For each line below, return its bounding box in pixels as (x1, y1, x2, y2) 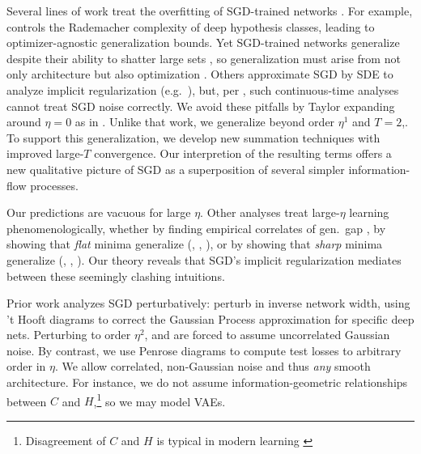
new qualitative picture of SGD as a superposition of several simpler (6, 160, 345, 177)
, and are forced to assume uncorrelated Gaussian (144, 326, 390, 343)
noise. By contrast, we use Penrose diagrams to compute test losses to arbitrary (6, 342, 402, 359)
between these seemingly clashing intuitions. (6, 267, 225, 284)
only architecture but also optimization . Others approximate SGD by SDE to (6, 66, 393, 83)
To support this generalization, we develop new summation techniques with (6, 129, 381, 146)
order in (6, 358, 46, 375)
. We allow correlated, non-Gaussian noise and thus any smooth (54, 358, 371, 375)
